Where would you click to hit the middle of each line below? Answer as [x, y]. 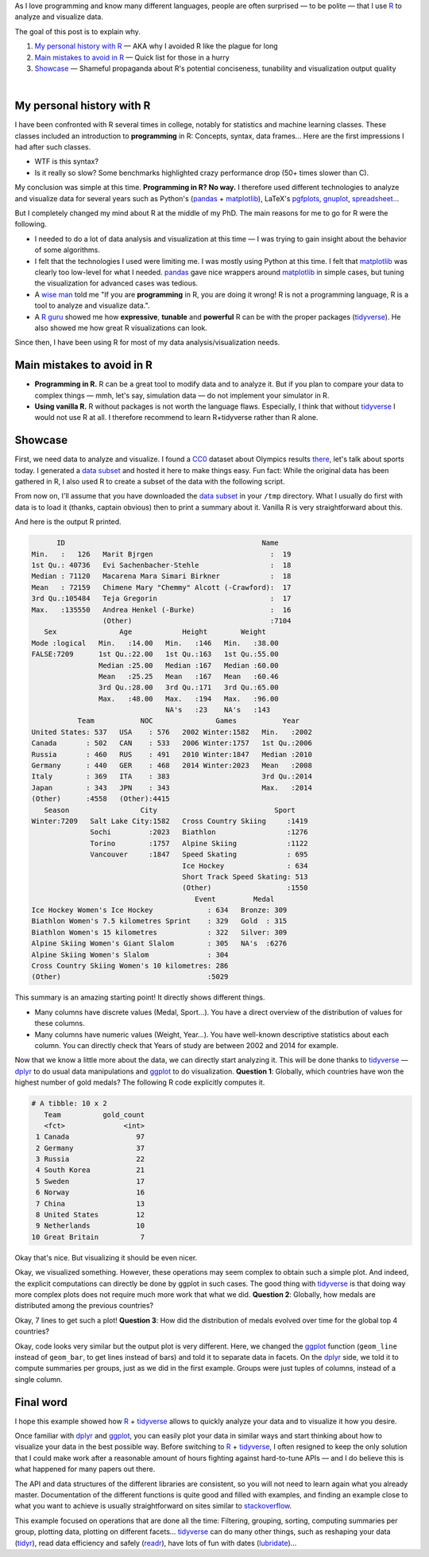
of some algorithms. [68, 250]
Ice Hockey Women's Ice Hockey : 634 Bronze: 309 [159, 910]
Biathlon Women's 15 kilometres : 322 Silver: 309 [159, 932]
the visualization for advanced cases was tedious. [116, 283]
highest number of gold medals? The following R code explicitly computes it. [140, 1082]
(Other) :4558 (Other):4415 [100, 799]
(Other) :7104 [197, 621]
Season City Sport [170, 810]
